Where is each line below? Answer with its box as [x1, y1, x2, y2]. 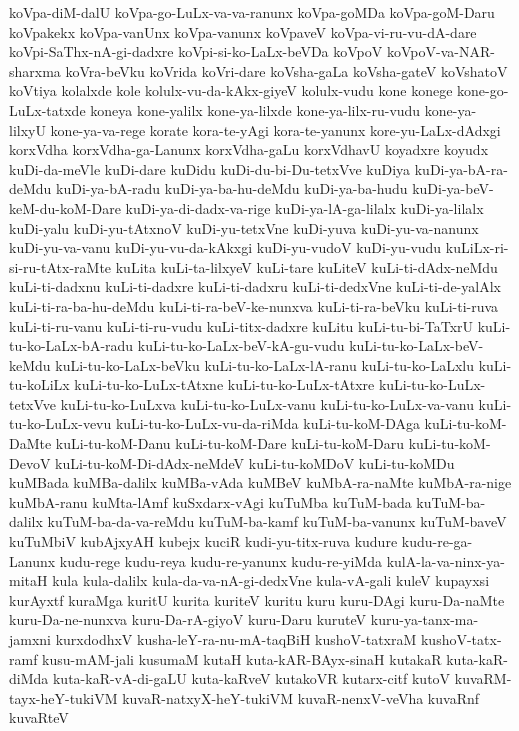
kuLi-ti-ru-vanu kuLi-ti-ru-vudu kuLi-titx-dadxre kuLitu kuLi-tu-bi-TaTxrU [9, 315, 474, 336]
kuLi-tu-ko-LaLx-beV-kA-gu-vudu [137, 335, 345, 356]
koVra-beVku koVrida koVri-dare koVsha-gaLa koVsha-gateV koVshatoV [65, 60, 508, 81]
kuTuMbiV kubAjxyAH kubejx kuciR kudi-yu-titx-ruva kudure [9, 531, 398, 552]
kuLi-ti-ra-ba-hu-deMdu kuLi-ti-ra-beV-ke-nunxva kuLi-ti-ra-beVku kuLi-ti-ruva [9, 295, 499, 316]
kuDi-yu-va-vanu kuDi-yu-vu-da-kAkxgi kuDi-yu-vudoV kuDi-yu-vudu [9, 237, 442, 258]
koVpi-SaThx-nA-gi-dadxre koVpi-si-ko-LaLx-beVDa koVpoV [9, 41, 383, 62]
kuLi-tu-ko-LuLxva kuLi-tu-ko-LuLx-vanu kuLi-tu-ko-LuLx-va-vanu [60, 393, 474, 414]
